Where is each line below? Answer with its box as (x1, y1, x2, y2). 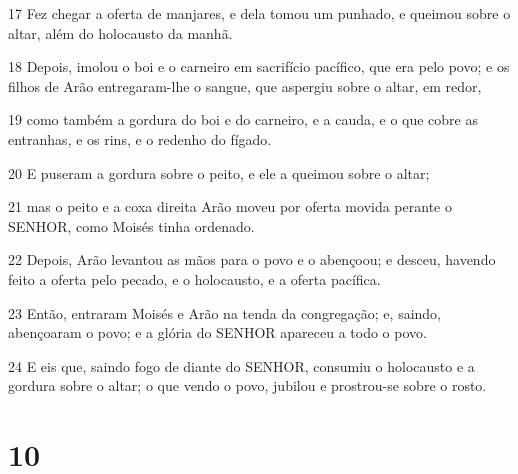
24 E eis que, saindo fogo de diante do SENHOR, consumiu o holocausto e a (8, 355, 475, 376)
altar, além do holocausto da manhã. (8, 22, 233, 43)
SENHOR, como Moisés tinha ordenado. (8, 215, 255, 236)
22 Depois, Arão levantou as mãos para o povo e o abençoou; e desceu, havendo (8, 249, 496, 270)
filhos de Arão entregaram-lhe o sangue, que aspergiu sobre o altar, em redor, (8, 75, 482, 96)
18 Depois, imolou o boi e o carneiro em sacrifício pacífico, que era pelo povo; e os (8, 56, 510, 77)
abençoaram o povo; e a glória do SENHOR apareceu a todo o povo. (8, 322, 427, 343)
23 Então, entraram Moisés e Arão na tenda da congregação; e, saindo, (8, 302, 442, 323)
